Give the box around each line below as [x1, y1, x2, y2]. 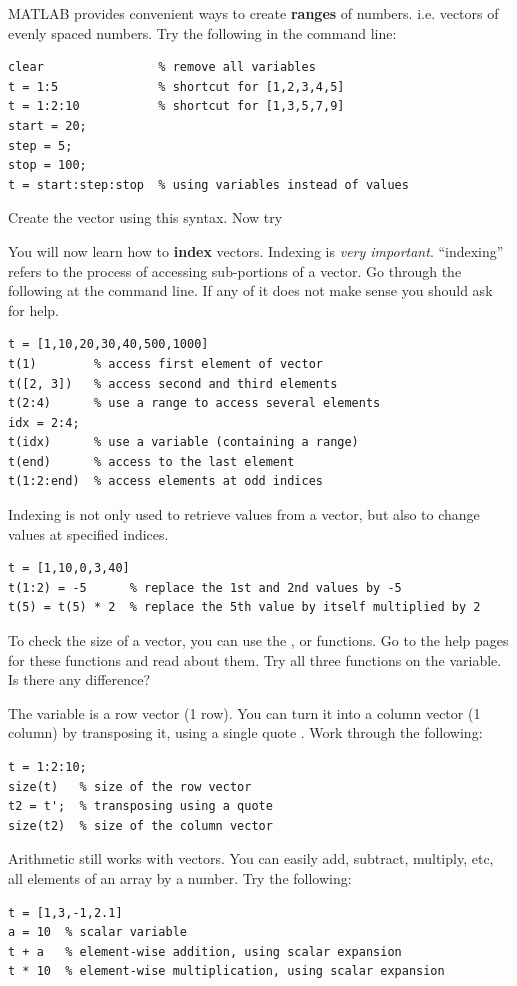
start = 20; [8, 118, 87, 133]
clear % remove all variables [8, 60, 316, 75]
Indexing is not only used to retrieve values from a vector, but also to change [8, 504, 480, 525]
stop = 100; [8, 158, 87, 173]
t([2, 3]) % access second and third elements [8, 376, 338, 391]
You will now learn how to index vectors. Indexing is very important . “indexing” [8, 240, 504, 261]
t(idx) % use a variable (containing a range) [8, 435, 359, 450]
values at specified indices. [8, 523, 169, 544]
